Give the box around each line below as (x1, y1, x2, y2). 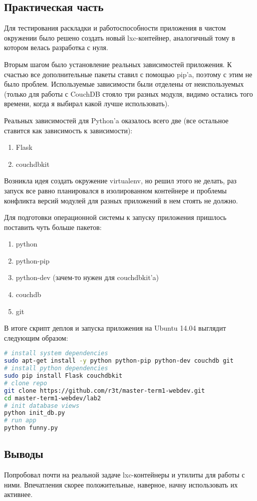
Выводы (4, 446, 44, 461)
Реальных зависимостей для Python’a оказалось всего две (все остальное (4, 115, 229, 125)
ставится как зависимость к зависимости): (4, 125, 133, 135)
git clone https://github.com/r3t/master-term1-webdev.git (4, 387, 205, 394)
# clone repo (4, 379, 47, 387)
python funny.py (4, 424, 58, 432)
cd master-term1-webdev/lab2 (4, 394, 101, 402)
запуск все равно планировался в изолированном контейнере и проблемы (4, 185, 227, 195)
